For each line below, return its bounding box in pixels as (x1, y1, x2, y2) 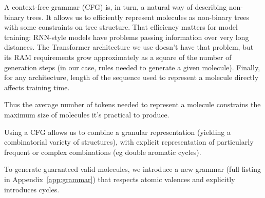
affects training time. (4, 82, 70, 92)
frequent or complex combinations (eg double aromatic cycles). (4, 146, 201, 157)
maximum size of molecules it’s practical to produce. (4, 109, 169, 120)
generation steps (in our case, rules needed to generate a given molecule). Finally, (4, 62, 260, 72)
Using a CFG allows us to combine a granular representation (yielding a (4, 126, 231, 137)
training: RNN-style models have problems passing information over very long (4, 31, 249, 42)
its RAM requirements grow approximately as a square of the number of (4, 51, 232, 62)
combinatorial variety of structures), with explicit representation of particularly (4, 136, 254, 147)
